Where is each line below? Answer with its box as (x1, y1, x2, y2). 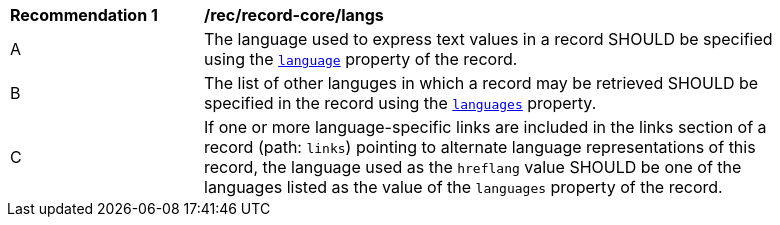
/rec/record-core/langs (204, 5, 384, 25)
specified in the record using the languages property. (204, 93, 597, 113)
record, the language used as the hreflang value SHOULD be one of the (204, 157, 742, 177)
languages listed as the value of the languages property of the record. (204, 177, 723, 197)
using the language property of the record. (204, 49, 518, 69)
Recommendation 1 (10, 5, 158, 25)
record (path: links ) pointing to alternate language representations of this (204, 137, 756, 157)
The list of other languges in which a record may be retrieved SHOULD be (204, 73, 759, 93)
